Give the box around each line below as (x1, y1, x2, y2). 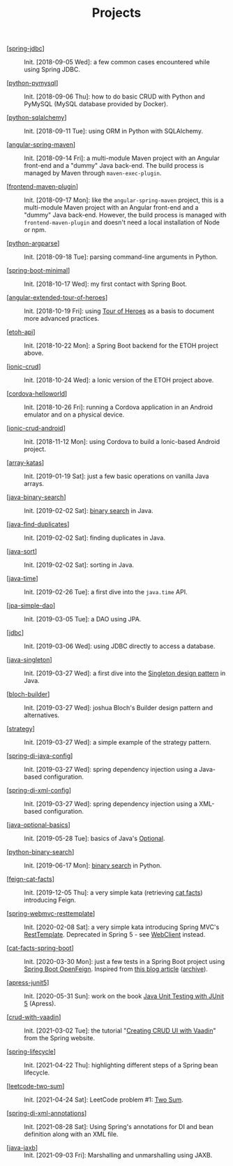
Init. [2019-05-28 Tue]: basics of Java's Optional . (24, 834, 165, 843)
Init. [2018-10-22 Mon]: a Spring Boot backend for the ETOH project (24, 341, 218, 350)
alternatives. (24, 711, 60, 719)
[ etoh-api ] (6, 328, 36, 336)
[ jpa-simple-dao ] (6, 601, 56, 610)
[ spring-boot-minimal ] (6, 266, 70, 275)
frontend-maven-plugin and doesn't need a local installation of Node (24, 218, 220, 226)
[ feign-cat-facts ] (6, 875, 55, 884)
